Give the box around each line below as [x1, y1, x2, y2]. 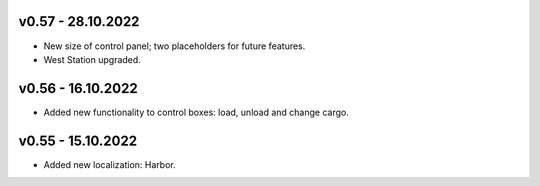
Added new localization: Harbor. [43, 158, 176, 170]
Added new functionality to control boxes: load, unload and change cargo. [43, 106, 349, 118]
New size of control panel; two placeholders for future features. [43, 40, 306, 52]
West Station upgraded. [43, 53, 142, 65]
